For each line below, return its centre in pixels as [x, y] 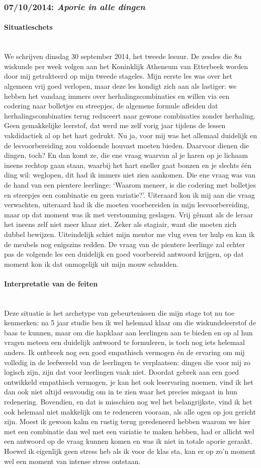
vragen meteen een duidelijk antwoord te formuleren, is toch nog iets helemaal [125, 342]
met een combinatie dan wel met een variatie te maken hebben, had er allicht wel [129, 431]
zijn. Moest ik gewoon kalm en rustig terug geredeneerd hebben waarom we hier [127, 421]
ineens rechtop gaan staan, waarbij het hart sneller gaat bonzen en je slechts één [128, 165]
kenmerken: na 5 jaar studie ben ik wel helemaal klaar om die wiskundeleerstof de [130, 323]
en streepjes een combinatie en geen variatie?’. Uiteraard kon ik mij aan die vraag [129, 194]
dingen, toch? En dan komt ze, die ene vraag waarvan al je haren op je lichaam [126, 155]
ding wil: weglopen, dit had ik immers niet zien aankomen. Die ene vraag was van [130, 175]
